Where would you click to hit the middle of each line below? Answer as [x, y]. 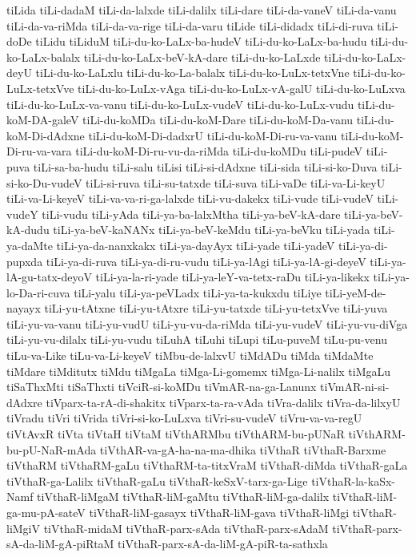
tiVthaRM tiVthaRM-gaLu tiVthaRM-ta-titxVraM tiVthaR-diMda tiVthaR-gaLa [207, 465]
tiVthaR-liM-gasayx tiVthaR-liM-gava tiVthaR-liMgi [219, 512]
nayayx [24, 308]
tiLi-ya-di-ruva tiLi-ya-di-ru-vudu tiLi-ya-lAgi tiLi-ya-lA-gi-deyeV [206, 261]
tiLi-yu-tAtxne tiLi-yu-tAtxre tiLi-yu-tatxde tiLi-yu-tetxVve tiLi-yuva [216, 308]
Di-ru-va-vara [39, 151]
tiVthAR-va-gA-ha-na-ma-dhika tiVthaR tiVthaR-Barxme [243, 449]
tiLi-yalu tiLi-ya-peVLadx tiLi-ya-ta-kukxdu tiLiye [198, 292]
